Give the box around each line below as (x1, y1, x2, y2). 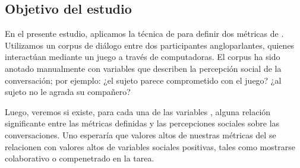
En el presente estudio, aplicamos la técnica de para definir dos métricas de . (5, 27, 284, 40)
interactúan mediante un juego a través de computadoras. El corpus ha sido (5, 50, 280, 63)
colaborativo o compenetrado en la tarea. (5, 152, 154, 164)
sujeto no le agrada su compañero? (5, 85, 131, 98)
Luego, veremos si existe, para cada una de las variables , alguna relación (5, 105, 271, 118)
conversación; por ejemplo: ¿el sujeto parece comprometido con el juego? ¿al (5, 74, 282, 86)
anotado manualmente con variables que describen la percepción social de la (5, 62, 282, 74)
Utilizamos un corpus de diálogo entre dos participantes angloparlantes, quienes (5, 39, 295, 51)
